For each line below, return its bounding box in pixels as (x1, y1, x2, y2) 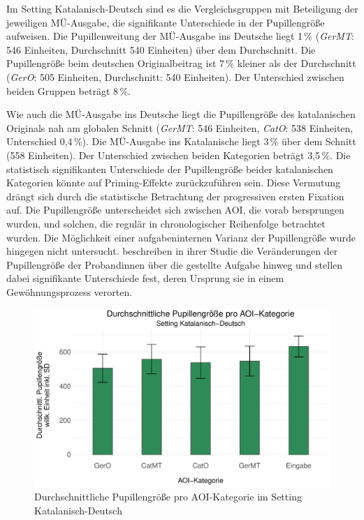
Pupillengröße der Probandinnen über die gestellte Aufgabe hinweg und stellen (6, 257, 343, 272)
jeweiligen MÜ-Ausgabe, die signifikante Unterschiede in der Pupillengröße (6, 15, 325, 29)
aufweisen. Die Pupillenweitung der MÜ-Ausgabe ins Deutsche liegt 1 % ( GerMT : (6, 29, 354, 43)
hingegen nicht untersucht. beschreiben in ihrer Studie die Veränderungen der (6, 244, 338, 258)
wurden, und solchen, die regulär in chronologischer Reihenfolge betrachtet (6, 216, 326, 230)
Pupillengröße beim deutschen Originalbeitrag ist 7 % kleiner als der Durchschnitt (6, 56, 356, 70)
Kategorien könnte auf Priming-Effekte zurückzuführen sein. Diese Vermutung (6, 175, 341, 190)
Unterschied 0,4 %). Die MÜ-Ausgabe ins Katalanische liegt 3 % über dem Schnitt (6, 134, 356, 149)
